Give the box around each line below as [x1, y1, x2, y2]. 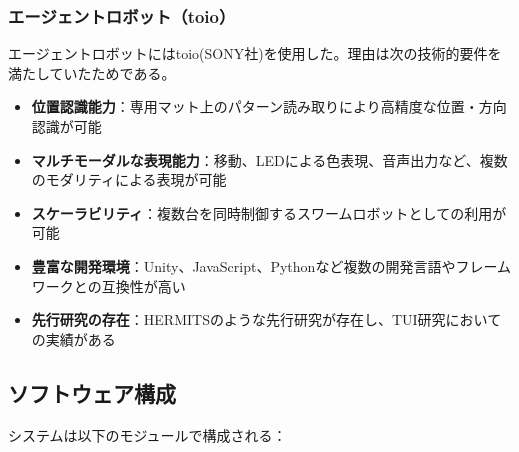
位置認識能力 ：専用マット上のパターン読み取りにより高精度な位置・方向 [31, 96, 507, 117]
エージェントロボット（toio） [8, 3, 236, 28]
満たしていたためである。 [8, 62, 176, 83]
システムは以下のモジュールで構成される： [8, 424, 287, 445]
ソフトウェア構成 [8, 377, 176, 408]
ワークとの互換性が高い [31, 275, 186, 296]
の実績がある [31, 328, 116, 349]
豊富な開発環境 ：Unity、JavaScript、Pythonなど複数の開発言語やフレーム [31, 255, 511, 276]
